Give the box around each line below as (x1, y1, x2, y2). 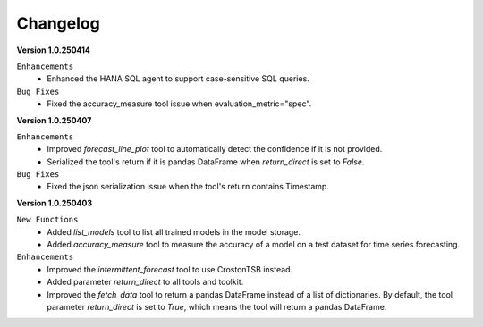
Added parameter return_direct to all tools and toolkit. (47, 277, 244, 288)
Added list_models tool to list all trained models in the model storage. (47, 226, 301, 237)
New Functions (16, 214, 79, 225)
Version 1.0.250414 (16, 45, 91, 55)
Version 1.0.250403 (16, 197, 93, 208)
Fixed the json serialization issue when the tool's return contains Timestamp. (47, 181, 330, 192)
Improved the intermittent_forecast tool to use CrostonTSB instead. (47, 264, 293, 274)
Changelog (16, 13, 100, 33)
